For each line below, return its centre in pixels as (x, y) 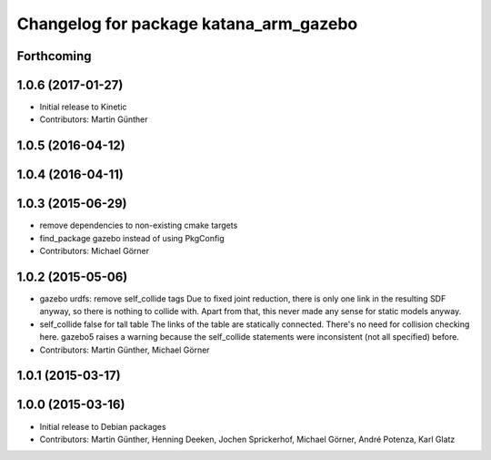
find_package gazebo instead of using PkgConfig (132, 238)
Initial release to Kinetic (83, 107)
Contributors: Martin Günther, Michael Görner (125, 350)
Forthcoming (54, 56)
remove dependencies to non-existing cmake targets (139, 225)
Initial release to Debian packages (103, 426)
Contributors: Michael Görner (95, 251)
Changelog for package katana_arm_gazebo (187, 24)
